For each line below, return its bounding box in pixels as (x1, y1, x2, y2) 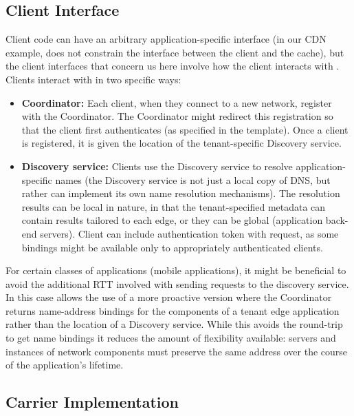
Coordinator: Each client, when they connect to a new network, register (21, 95, 332, 110)
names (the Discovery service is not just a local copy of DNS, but (55, 172, 331, 187)
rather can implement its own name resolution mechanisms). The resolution (21, 186, 340, 200)
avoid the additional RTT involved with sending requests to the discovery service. (5, 276, 349, 291)
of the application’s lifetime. (5, 357, 124, 372)
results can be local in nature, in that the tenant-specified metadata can (21, 199, 326, 214)
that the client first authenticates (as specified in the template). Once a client (21, 122, 349, 136)
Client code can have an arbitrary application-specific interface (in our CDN (5, 32, 327, 46)
